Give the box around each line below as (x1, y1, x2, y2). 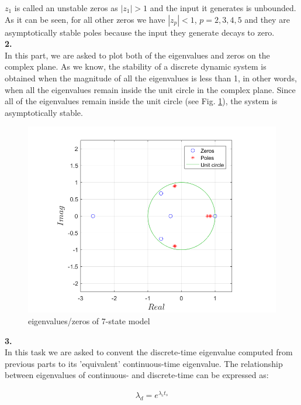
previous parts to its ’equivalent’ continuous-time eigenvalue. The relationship (5, 357, 283, 369)
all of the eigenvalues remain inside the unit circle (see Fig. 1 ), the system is (5, 95, 278, 107)
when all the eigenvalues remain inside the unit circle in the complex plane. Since (5, 83, 296, 95)
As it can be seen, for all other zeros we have (5, 13, 165, 25)
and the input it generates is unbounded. (150, 2, 296, 13)
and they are (244, 13, 290, 25)
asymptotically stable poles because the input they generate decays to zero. (5, 26, 275, 38)
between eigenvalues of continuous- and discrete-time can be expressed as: (5, 369, 269, 381)
